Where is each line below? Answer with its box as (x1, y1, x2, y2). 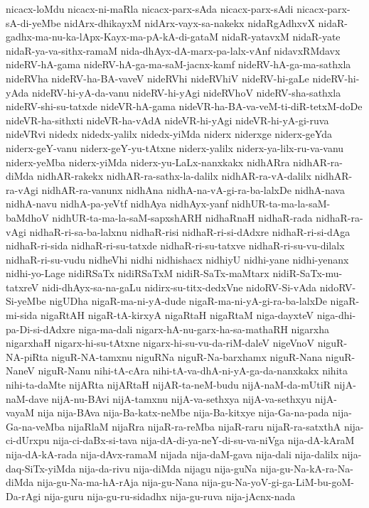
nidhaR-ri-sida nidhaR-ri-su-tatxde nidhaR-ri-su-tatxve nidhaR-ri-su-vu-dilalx (6, 238, 345, 253)
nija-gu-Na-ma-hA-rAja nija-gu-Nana (36, 475, 198, 490)
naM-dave (6, 391, 48, 406)
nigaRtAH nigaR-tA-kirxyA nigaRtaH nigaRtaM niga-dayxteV (41, 308, 314, 323)
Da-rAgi (6, 488, 41, 503)
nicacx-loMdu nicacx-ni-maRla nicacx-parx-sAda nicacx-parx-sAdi (6, 1, 294, 16)
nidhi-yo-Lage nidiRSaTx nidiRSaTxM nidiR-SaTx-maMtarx (6, 266, 269, 281)
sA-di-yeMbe (6, 15, 61, 30)
